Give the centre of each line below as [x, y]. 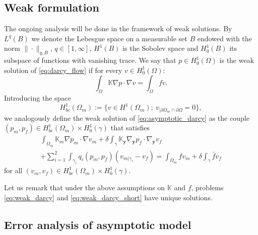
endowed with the [224, 38]
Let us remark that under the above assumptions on [85, 187]
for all [13, 170]
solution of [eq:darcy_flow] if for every [63, 70]
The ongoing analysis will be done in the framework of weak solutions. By [118, 28]
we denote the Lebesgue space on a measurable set [109, 38]
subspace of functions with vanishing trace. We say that [90, 60]
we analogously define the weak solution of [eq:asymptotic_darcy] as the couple [127, 117]
